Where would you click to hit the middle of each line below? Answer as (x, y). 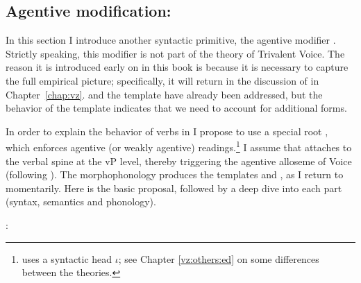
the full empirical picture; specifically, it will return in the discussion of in (162, 80)
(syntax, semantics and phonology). (81, 201)
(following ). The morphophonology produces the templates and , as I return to (175, 174)
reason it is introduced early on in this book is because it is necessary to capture (177, 67)
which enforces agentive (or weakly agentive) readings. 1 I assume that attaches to (179, 146)
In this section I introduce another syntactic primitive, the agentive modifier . (171, 40)
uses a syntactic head (67, 258)
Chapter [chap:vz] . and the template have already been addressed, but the (164, 94)
